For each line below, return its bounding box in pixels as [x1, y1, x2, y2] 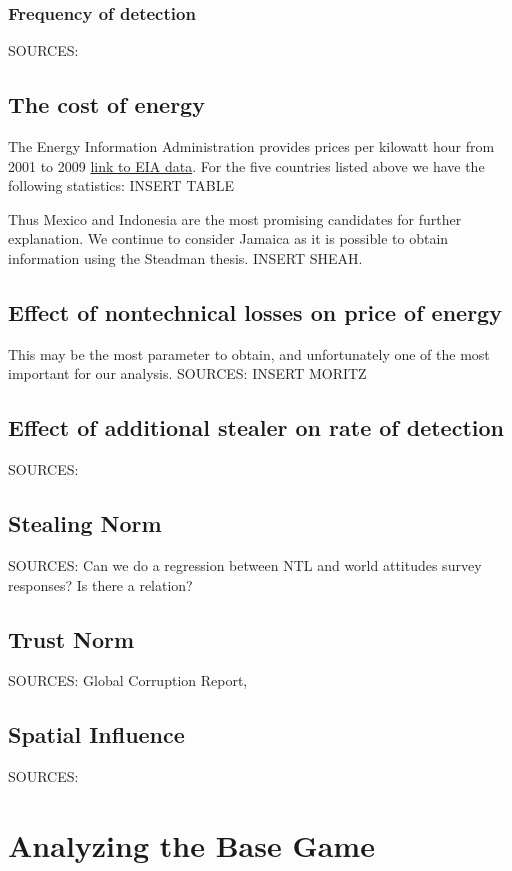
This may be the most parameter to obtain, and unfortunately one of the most [8, 343, 490, 364]
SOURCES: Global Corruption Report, [8, 670, 248, 691]
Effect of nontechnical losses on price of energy [8, 296, 502, 327]
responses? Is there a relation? [8, 574, 193, 595]
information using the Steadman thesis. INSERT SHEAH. [8, 247, 363, 268]
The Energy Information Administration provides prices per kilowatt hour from [8, 136, 495, 157]
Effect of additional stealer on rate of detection [8, 412, 504, 443]
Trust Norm [8, 623, 135, 654]
